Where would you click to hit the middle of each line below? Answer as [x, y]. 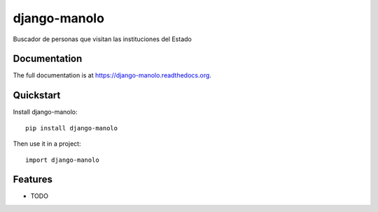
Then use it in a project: [47, 144]
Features [33, 180]
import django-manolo [62, 160]
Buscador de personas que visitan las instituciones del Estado [102, 39]
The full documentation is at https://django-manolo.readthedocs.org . [112, 75]
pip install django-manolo [72, 128]
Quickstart [37, 95]
